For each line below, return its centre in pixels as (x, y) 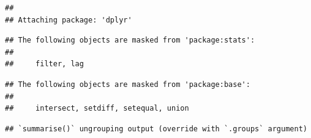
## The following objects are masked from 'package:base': (128, 84)
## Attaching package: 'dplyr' (69, 20)
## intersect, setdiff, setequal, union (97, 109)
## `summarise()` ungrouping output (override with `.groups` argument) (156, 129)
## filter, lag (44, 64)
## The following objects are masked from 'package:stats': (130, 40)
